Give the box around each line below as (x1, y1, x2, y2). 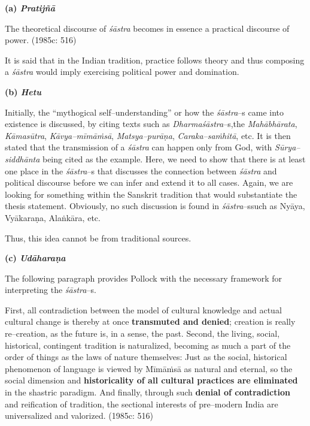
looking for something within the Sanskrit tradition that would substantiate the (5, 188, 297, 200)
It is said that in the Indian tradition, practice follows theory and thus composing (5, 53, 305, 66)
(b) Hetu (5, 85, 41, 98)
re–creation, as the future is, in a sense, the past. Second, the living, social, (5, 327, 280, 340)
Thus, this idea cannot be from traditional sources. (5, 231, 192, 244)
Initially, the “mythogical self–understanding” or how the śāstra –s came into (5, 105, 284, 118)
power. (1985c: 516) (5, 34, 77, 46)
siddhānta (5, 152, 40, 165)
